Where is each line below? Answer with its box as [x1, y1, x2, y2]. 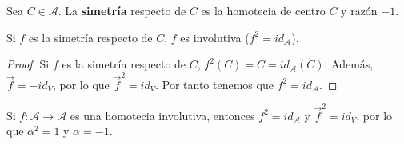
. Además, [324, 56, 374, 72]
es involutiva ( [180, 29, 250, 45]
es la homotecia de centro [201, 2, 326, 18]
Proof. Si [6, 56, 50, 72]
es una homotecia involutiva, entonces [70, 107, 255, 123]
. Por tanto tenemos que [155, 76, 274, 92]
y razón [341, 2, 378, 18]
